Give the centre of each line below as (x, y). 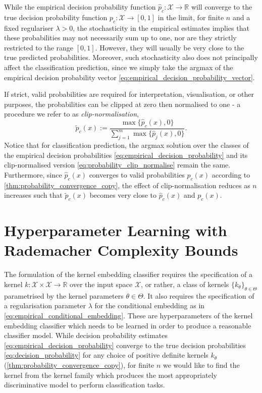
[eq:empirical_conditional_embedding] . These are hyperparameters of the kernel (128, 315)
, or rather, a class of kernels (185, 284)
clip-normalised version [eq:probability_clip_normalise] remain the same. (117, 165)
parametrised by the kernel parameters (64, 295)
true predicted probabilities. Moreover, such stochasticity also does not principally (131, 57)
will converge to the (222, 7)
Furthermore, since (33, 174)
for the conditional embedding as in (150, 305)
